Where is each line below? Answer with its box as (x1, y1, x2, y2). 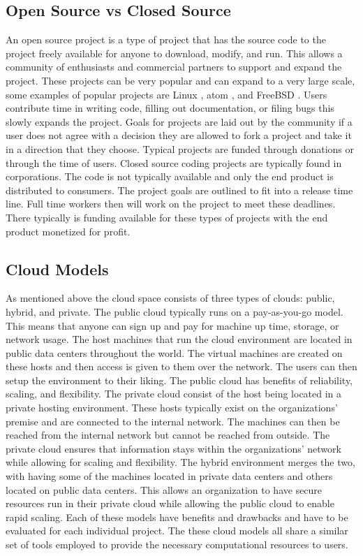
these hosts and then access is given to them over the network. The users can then (6, 359, 357, 374)
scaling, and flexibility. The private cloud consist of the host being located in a (6, 386, 342, 401)
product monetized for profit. (6, 224, 131, 238)
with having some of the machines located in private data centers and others (6, 469, 333, 483)
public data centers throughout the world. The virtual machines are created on (6, 345, 343, 360)
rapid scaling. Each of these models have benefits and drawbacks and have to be (6, 509, 348, 524)
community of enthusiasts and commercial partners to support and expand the (6, 59, 342, 74)
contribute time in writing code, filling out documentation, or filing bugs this (6, 101, 334, 115)
